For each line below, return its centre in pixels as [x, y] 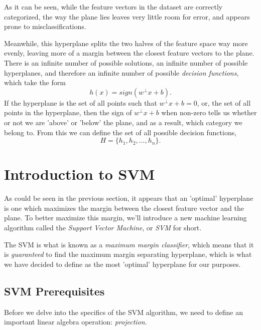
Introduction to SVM [80, 174]
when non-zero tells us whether [209, 112]
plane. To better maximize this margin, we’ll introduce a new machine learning [125, 218]
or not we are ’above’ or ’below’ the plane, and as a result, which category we [123, 122]
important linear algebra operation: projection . [76, 322]
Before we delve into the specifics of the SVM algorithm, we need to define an [123, 312]
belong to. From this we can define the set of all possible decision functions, [120, 132]
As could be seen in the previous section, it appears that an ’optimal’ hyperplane [129, 198]
